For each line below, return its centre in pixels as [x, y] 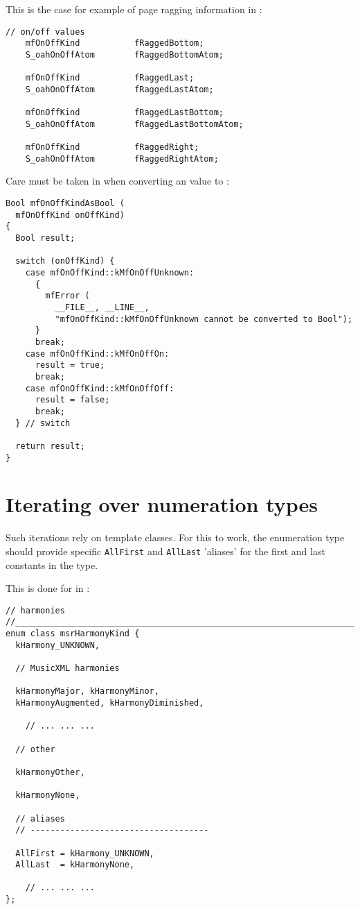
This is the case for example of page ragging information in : [134, 9]
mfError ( [67, 296]
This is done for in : [48, 588]
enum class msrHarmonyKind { [73, 634]
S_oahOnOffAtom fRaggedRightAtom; [122, 159]
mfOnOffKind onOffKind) [70, 215]
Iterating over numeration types [162, 504]
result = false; [72, 400]
